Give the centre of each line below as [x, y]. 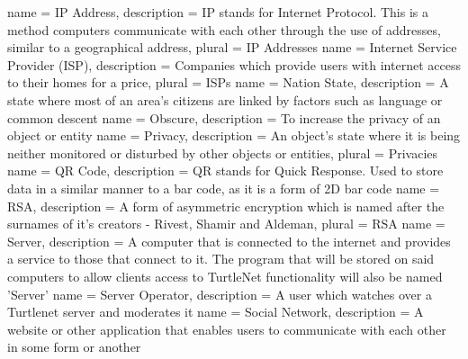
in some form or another [74, 347]
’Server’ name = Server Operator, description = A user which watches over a [220, 294]
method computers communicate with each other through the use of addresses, [224, 29]
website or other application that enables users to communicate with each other [227, 329]
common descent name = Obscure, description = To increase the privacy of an [224, 117]
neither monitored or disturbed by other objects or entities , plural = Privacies [223, 153]
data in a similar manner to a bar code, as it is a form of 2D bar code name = [224, 188]
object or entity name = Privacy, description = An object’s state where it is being [234, 135]
